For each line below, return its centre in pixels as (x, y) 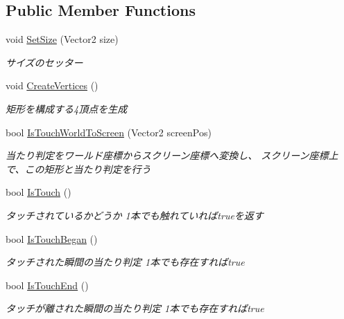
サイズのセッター (44, 62)
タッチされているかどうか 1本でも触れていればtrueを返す (135, 215)
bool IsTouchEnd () (47, 285)
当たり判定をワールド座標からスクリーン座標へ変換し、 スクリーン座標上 (172, 155)
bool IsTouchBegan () (52, 238)
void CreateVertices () (52, 85)
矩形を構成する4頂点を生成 (67, 108)
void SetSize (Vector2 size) (62, 39)
